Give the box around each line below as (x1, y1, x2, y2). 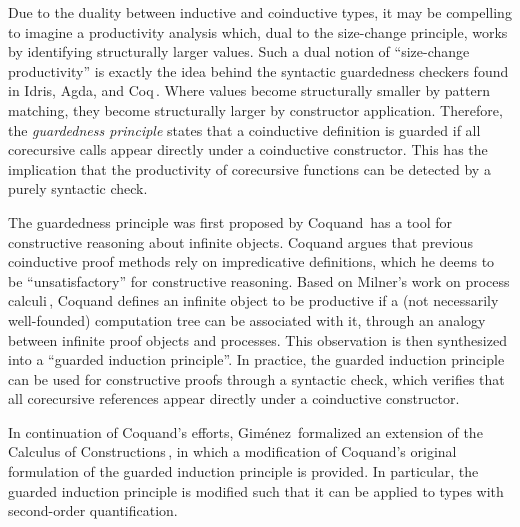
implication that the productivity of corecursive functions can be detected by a (8, 158, 491, 179)
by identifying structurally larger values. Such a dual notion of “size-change (8, 41, 470, 62)
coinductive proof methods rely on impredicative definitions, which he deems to (8, 251, 495, 272)
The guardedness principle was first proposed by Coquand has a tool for (8, 211, 453, 232)
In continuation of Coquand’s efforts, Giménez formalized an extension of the (8, 421, 483, 442)
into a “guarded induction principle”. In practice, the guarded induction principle (8, 349, 505, 370)
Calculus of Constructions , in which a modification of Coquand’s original (8, 441, 457, 462)
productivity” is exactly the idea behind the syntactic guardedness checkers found (8, 60, 509, 81)
